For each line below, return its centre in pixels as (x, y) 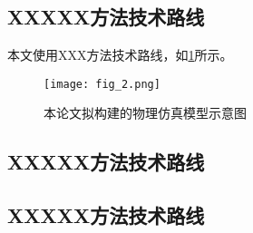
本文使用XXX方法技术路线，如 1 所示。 (120, 55)
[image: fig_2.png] (102, 84)
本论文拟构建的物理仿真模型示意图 (145, 113)
